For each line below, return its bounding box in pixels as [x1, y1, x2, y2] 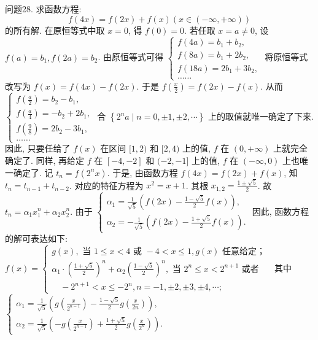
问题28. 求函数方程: [5, 2, 82, 15]
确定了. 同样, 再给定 [5, 154, 85, 167]
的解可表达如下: [5, 232, 68, 245]
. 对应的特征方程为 [69, 179, 144, 191]
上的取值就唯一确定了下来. [208, 110, 314, 123]
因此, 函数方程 [252, 204, 309, 217]
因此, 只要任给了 [5, 142, 71, 155]
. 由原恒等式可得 [98, 50, 164, 63]
